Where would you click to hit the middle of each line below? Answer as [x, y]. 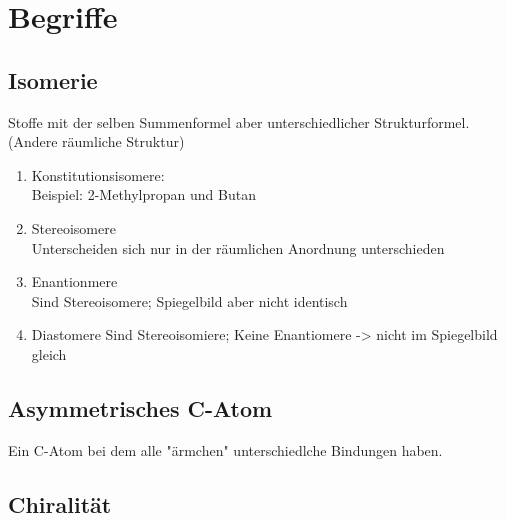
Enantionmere [74, 281]
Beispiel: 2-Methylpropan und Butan [143, 194]
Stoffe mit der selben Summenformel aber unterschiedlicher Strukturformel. [239, 121]
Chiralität [60, 503]
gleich [49, 353]
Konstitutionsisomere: [98, 174]
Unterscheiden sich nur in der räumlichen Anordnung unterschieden [238, 247]
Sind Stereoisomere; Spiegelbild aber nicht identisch [189, 300]
